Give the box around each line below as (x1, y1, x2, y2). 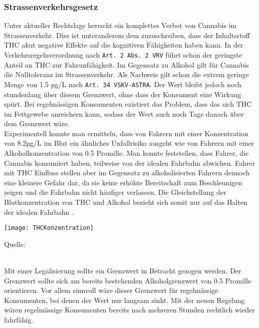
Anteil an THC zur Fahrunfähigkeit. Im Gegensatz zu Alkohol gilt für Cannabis (4, 59, 249, 70)
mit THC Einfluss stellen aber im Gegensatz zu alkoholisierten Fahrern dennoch (4, 167, 250, 178)
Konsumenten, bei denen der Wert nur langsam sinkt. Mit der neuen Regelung (4, 294, 245, 305)
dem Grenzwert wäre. (4, 118, 70, 129)
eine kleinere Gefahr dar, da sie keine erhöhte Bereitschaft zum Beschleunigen (4, 177, 242, 187)
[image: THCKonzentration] (4, 224, 94, 232)
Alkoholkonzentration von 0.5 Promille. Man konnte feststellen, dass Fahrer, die (4, 148, 249, 158)
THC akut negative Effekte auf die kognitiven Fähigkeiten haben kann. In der (4, 40, 243, 50)
